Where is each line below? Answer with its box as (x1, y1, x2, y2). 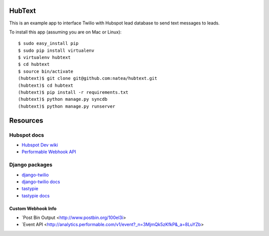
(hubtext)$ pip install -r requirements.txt (18, 90, 129, 95)
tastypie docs (21, 193, 50, 199)
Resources (9, 116, 43, 125)
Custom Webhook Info (9, 205, 57, 212)
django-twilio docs (21, 179, 60, 185)
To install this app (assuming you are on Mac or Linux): (9, 29, 122, 35)
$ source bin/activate (18, 68, 74, 74)
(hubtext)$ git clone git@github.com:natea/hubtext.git (18, 75, 157, 81)
